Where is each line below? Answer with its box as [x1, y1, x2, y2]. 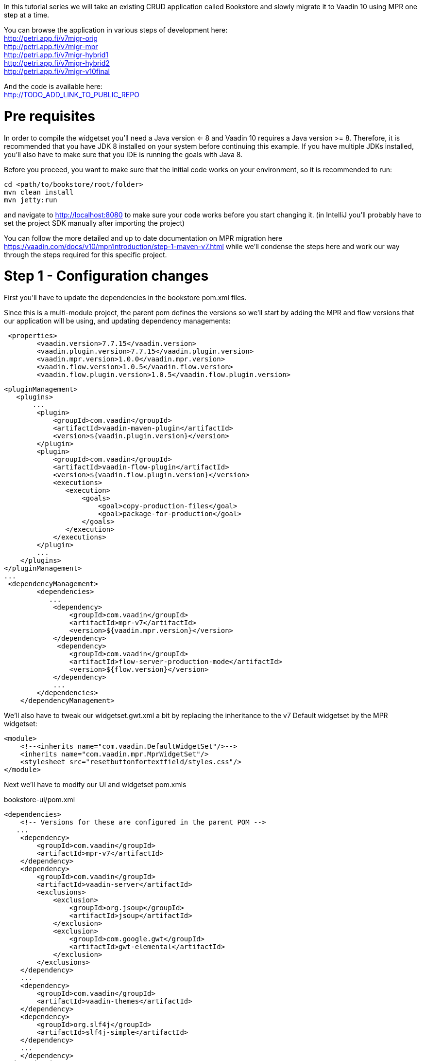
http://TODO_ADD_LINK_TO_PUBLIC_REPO [4, 90, 139, 99]
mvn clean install [4, 188, 74, 196]
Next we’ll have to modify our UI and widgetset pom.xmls [4, 780, 187, 789]
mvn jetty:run [4, 196, 57, 204]
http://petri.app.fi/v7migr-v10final [4, 67, 110, 75]
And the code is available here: [4, 82, 102, 90]
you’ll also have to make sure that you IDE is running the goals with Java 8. [4, 150, 243, 159]
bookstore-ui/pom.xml [4, 795, 75, 804]
